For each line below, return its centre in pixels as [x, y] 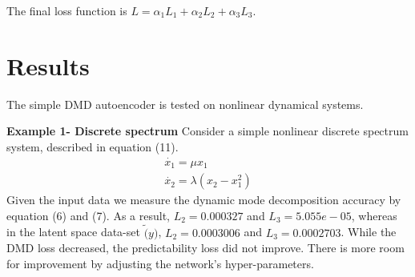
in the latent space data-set [73, 232]
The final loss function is [67, 10]
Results [48, 65]
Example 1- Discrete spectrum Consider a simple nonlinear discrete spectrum [207, 131]
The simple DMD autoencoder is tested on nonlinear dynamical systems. [185, 104]
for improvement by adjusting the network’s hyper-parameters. [160, 263]
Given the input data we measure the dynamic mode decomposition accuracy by [204, 200]
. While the [369, 232]
